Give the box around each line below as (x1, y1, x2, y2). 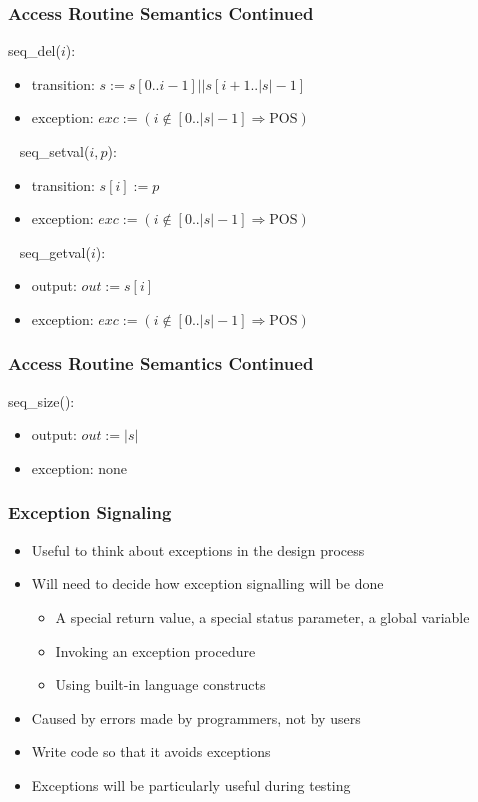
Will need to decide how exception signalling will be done (31, 573, 384, 594)
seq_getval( (19, 241, 91, 262)
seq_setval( (19, 141, 90, 161)
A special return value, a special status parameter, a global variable (55, 606, 470, 627)
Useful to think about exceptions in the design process (31, 539, 365, 560)
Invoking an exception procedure (55, 640, 256, 661)
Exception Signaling (8, 500, 172, 525)
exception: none (31, 457, 128, 478)
